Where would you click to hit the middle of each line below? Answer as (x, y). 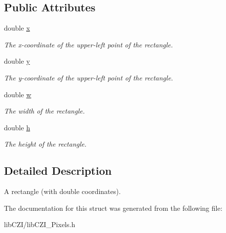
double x (17, 28)
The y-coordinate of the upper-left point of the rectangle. (89, 77)
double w (18, 94)
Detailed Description (58, 171)
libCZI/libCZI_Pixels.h (40, 224)
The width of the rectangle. (44, 111)
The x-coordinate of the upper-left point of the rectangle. (89, 44)
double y (17, 61)
